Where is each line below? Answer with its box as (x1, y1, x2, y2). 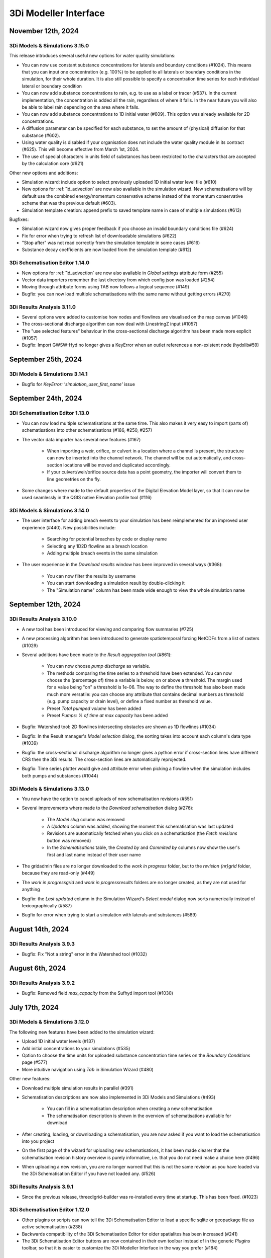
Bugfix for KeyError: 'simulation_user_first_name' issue (22, 381, 135, 387)
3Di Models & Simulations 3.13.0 (9, 785, 89, 792)
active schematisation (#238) (22, 1224, 83, 1230)
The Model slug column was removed (47, 816, 125, 822)
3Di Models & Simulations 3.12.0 (9, 1018, 89, 1026)
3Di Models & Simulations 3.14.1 (9, 370, 88, 377)
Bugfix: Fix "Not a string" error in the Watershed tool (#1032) (22, 951, 148, 957)
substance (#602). (22, 132, 60, 138)
